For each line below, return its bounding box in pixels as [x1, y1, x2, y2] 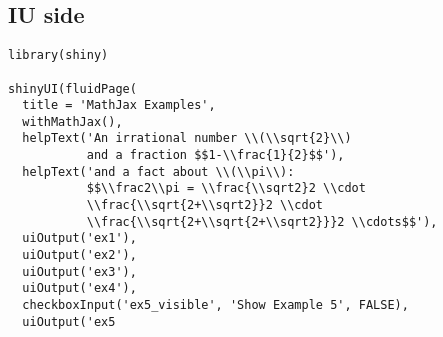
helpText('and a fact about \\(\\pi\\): [22, 164, 295, 179]
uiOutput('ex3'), [22, 264, 137, 279]
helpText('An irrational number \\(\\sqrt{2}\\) [22, 131, 352, 146]
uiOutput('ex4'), [22, 281, 137, 296]
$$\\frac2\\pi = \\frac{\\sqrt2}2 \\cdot [86, 181, 366, 196]
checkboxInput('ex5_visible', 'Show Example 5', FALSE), [22, 298, 409, 313]
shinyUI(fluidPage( [8, 81, 137, 96]
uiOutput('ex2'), [22, 248, 137, 263]
